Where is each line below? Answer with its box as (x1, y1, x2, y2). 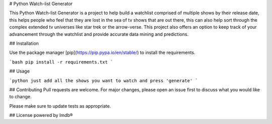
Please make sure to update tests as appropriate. (9, 103, 111, 109)
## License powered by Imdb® (9, 112, 73, 118)
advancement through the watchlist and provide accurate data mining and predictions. (9, 31, 189, 37)
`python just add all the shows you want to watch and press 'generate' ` (9, 78, 198, 83)
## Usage (9, 68, 30, 74)
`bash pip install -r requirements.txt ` (9, 59, 113, 65)
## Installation (9, 40, 39, 46)
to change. (9, 94, 32, 100)
